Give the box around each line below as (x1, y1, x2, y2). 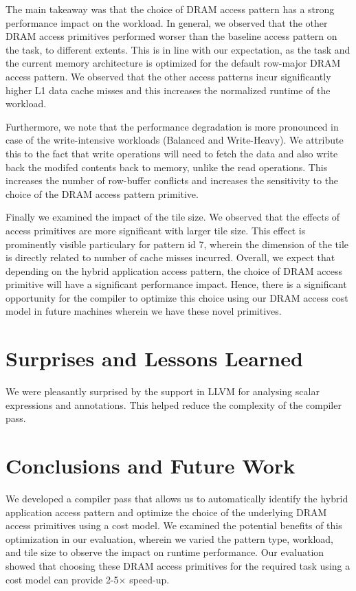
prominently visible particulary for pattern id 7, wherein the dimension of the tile (5, 236, 348, 251)
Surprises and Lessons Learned (5, 344, 303, 372)
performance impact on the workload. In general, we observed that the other (5, 15, 328, 30)
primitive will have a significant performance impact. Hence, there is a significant (5, 277, 347, 291)
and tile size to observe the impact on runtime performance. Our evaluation (5, 545, 324, 559)
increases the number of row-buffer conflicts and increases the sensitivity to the (5, 173, 339, 188)
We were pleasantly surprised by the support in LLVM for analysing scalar (5, 384, 320, 399)
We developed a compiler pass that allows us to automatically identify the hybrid (5, 491, 348, 506)
